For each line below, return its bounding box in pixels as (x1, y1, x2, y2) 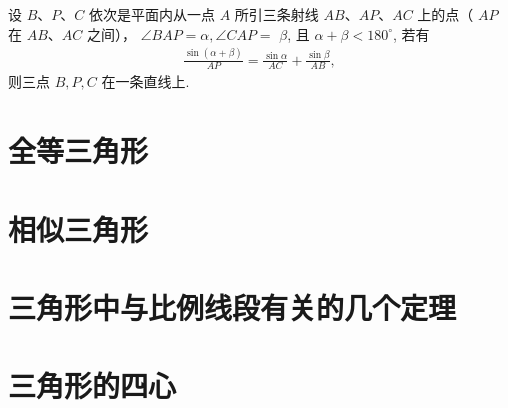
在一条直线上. (101, 71, 190, 92)
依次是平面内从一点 (88, 4, 215, 24)
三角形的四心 (8, 365, 177, 406)
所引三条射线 (234, 4, 319, 24)
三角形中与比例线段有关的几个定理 (8, 286, 457, 327)
